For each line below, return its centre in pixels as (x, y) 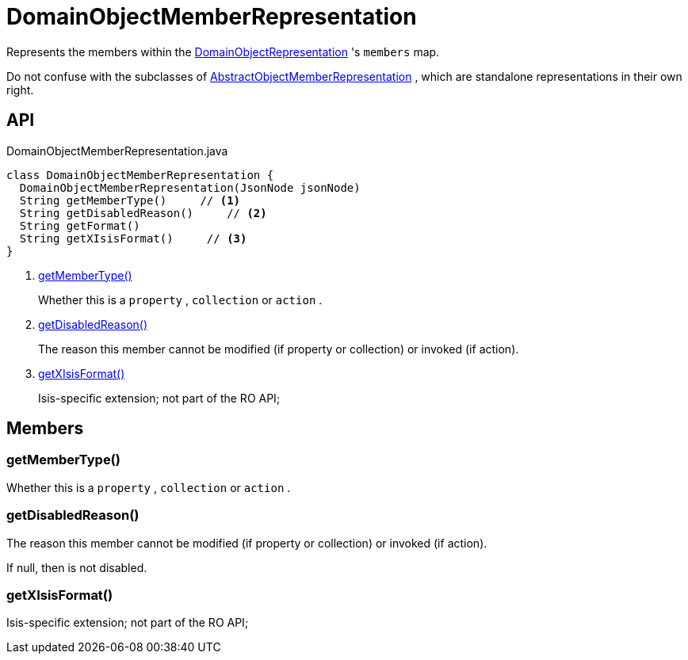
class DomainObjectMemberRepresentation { (140, 175)
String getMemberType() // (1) (130, 200)
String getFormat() (80, 225)
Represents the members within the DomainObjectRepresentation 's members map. (223, 52)
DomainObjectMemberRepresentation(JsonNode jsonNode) (190, 187)
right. (20, 90)
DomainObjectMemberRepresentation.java (117, 151)
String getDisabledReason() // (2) (143, 213)
